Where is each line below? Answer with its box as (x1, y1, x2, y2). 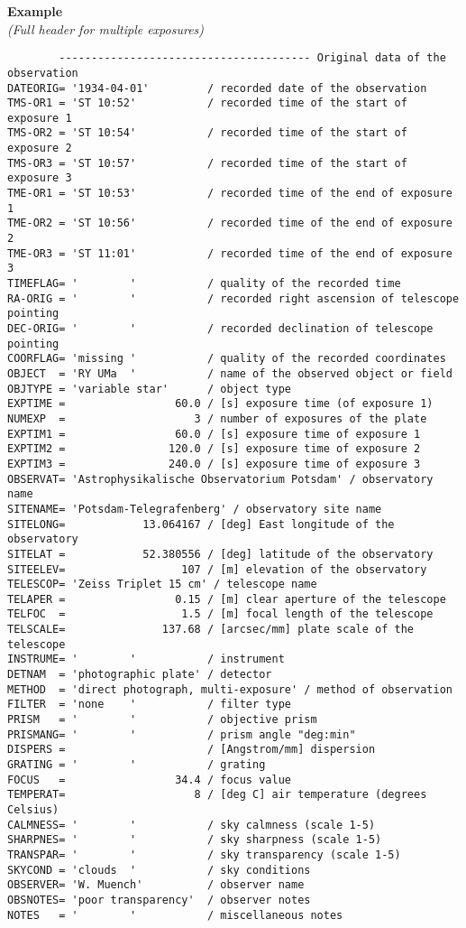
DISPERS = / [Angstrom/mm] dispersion (7, 743, 376, 756)
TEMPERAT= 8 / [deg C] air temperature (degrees (7, 788, 427, 802)
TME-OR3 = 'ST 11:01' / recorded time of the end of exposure (7, 246, 452, 260)
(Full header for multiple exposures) (7, 19, 205, 38)
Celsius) (7, 803, 59, 816)
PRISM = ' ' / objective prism (7, 713, 317, 727)
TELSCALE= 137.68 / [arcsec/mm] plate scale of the (7, 623, 415, 636)
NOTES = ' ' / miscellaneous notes (7, 908, 343, 922)
